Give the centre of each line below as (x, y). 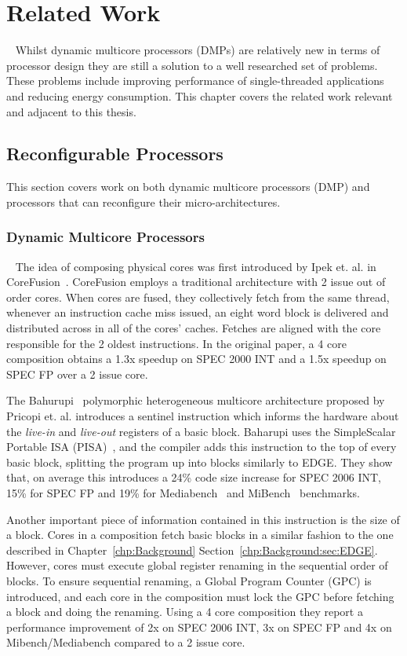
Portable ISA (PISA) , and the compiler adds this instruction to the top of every (202, 447)
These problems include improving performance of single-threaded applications (195, 81)
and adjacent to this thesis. (71, 111)
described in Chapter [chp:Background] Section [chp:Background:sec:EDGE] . (192, 550)
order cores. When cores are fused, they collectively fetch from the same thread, (198, 297)
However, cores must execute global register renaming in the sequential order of (197, 565)
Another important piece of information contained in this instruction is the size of (203, 519)
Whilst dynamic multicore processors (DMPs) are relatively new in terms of (198, 50)
